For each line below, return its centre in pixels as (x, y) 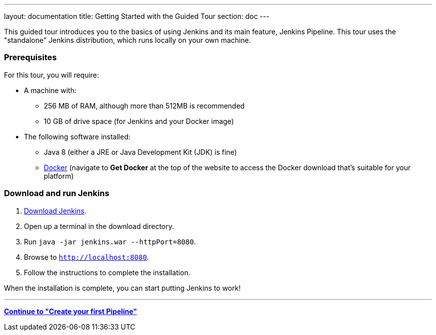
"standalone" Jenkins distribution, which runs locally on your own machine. (127, 40)
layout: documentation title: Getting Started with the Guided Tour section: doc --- (137, 16)
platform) (59, 176)
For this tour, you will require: (52, 75)
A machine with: (50, 90)
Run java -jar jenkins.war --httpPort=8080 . (110, 241)
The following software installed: (77, 136)
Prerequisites (30, 57)
